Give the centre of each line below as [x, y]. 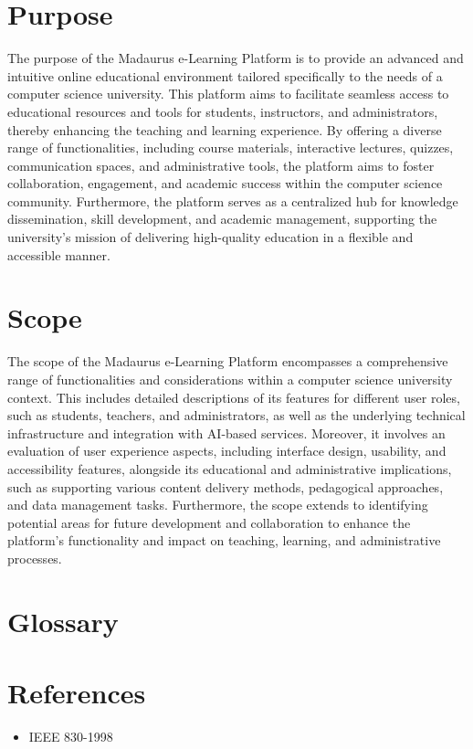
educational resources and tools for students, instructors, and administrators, [223, 111]
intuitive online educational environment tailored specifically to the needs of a [225, 75]
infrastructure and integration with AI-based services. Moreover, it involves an [226, 433]
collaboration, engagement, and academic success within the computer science [225, 183]
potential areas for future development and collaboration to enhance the [209, 522]
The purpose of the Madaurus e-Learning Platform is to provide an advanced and [236, 58]
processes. [35, 558]
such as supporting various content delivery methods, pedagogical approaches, [226, 486]
